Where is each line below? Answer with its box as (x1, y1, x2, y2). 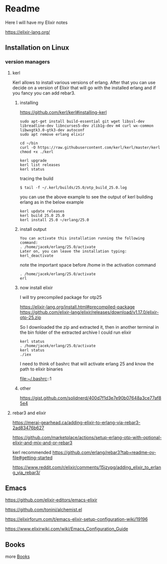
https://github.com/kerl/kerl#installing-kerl (19, 109, 107, 115)
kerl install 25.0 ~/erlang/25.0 (19, 217, 89, 222)
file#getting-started (12, 455, 53, 461)
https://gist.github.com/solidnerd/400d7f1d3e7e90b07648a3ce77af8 (19, 395, 162, 401)
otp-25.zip (19, 314, 41, 320)
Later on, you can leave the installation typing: (19, 249, 127, 254)
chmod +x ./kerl (19, 149, 54, 154)
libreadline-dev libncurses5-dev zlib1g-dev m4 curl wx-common (19, 123, 154, 128)
